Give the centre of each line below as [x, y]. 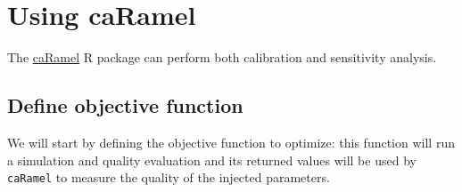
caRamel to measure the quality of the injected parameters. [169, 177]
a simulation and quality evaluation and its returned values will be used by [212, 160]
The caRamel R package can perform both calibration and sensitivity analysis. [222, 57]
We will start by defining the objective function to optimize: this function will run [231, 142]
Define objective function [125, 105]
